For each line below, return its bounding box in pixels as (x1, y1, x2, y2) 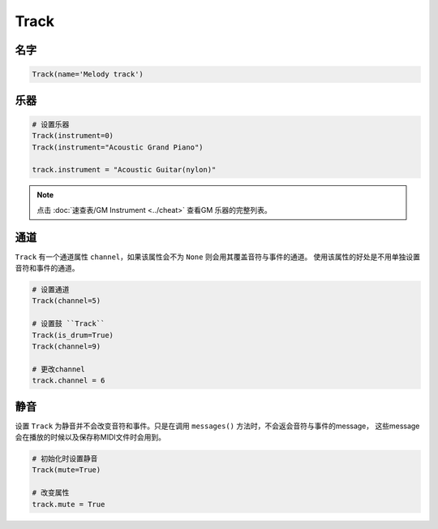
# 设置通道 (32, 284, 70, 294)
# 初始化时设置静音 (32, 453, 98, 463)
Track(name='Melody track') (32, 70, 144, 79)
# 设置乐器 (32, 119, 70, 129)
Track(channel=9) (32, 341, 101, 351)
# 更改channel (32, 364, 85, 374)
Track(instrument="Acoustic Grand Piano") (32, 142, 204, 152)
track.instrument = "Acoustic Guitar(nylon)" (32, 165, 217, 175)
